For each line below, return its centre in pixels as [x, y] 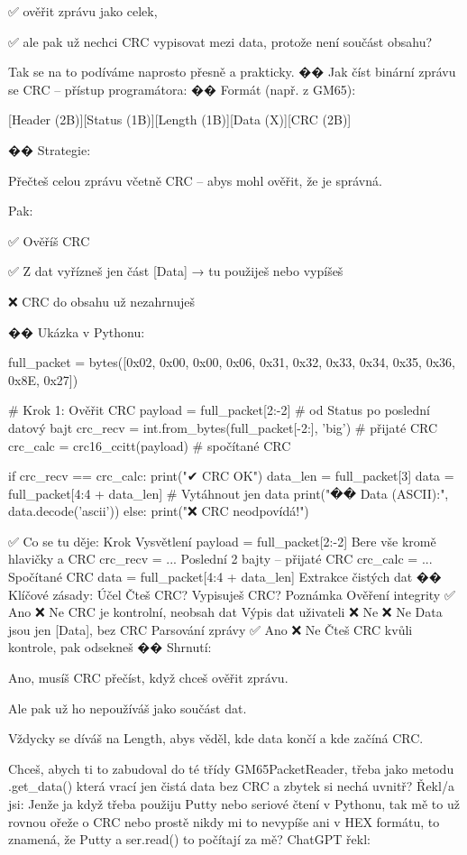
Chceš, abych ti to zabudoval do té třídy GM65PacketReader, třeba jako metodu [231, 768]
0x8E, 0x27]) [43, 379]
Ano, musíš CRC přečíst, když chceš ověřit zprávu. [148, 678]
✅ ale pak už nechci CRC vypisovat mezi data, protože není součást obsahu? [220, 41]
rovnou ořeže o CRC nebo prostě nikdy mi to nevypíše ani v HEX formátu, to [224, 821]
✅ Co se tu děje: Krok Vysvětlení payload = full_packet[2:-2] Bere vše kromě [222, 541]
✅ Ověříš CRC [49, 240]
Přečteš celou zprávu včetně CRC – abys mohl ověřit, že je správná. [195, 180]
